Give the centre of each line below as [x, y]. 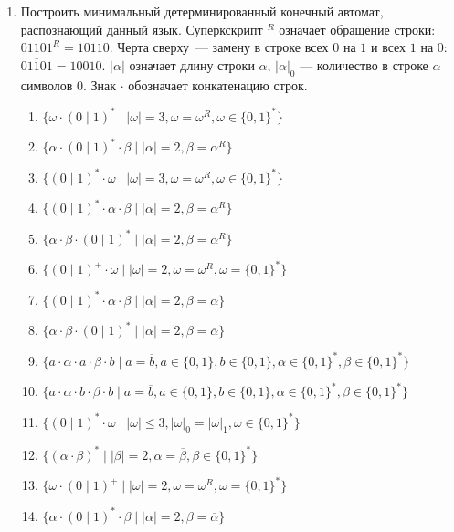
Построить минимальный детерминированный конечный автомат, [202, 11]
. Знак [100, 84]
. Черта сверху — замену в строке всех [219, 47]
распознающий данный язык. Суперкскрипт [142, 29]
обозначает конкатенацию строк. [218, 84]
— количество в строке [364, 64]
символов [47, 84]
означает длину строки [192, 64]
